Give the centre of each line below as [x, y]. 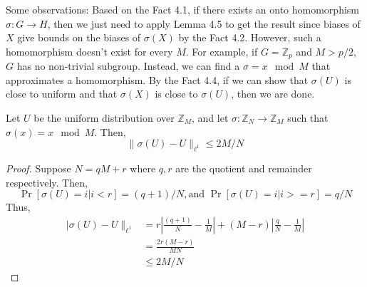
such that [308, 118]
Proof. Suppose [38, 168]
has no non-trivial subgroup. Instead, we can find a [128, 66]
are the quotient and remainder [244, 168]
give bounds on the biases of [79, 37]
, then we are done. [273, 94]
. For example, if [222, 51]
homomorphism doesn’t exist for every [89, 51]
